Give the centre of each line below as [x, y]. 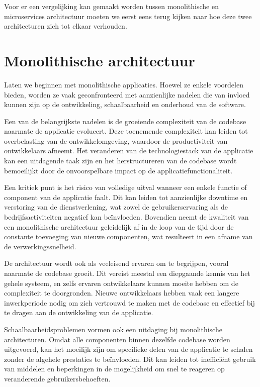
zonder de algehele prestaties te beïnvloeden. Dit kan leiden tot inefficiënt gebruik [130, 359]
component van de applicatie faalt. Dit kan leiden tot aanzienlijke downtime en [126, 197]
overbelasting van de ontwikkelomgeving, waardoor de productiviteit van [116, 140]
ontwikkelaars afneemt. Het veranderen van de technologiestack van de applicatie [129, 151]
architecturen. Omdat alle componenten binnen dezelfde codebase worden [117, 339]
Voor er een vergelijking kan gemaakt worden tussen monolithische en [111, 6]
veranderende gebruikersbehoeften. [57, 378]
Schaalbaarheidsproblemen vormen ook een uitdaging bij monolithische [113, 329]
